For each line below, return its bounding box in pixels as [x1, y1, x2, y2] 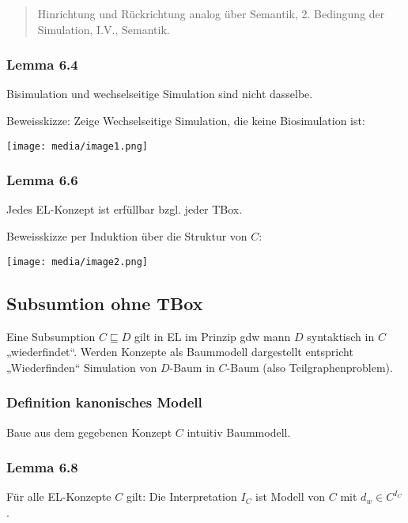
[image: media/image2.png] [6, 256, 148, 267]
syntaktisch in [307, 328, 375, 344]
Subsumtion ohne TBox [6, 290, 203, 315]
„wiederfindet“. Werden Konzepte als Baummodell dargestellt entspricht [6, 343, 353, 360]
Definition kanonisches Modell [6, 392, 202, 412]
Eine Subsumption [6, 328, 96, 344]
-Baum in [169, 358, 215, 375]
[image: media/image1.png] [6, 140, 148, 152]
